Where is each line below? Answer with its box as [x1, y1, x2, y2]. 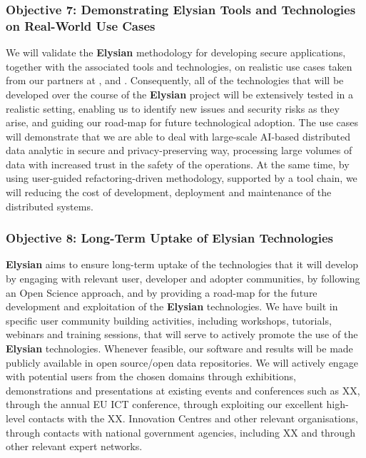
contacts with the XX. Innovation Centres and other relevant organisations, [28, 411, 358, 426]
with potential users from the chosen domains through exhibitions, [6, 369, 296, 384]
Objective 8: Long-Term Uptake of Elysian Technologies [6, 229, 333, 247]
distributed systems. [6, 198, 93, 213]
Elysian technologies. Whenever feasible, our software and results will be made [6, 341, 353, 356]
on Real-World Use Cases [6, 16, 156, 34]
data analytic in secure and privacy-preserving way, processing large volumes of [6, 143, 352, 158]
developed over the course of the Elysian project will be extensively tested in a [6, 86, 354, 101]
